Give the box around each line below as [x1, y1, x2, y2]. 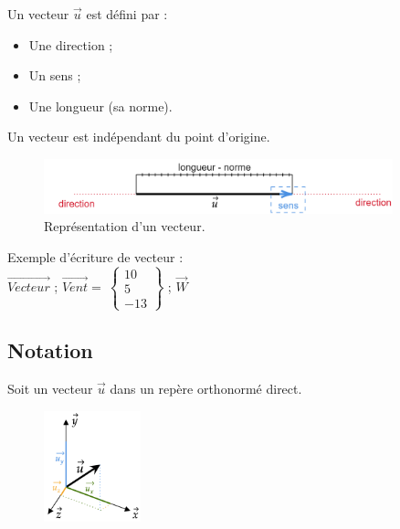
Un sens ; [28, 66, 81, 85]
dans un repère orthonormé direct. [110, 379, 302, 398]
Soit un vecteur [7, 379, 93, 398]
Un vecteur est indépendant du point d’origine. [7, 127, 270, 146]
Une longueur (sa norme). [28, 96, 173, 115]
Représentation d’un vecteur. [44, 217, 205, 236]
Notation [7, 336, 93, 365]
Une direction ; [28, 35, 113, 54]
